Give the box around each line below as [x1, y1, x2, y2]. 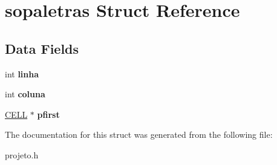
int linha [5, 67, 39, 80]
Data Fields [5, 39, 79, 57]
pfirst [37, 108, 60, 120]
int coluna [5, 88, 45, 100]
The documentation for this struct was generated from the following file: [5, 128, 273, 141]
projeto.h [5, 148, 39, 161]
